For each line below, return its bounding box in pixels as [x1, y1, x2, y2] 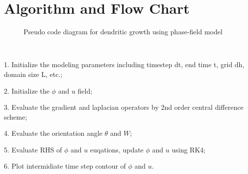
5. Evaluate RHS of [4, 144, 62, 154]
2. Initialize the [4, 85, 50, 96]
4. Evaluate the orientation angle [4, 128, 102, 138]
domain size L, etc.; [4, 69, 63, 79]
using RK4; [172, 144, 206, 154]
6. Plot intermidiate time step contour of [4, 161, 126, 171]
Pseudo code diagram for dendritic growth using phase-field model [24, 26, 223, 37]
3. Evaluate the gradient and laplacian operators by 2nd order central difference [4, 102, 244, 112]
